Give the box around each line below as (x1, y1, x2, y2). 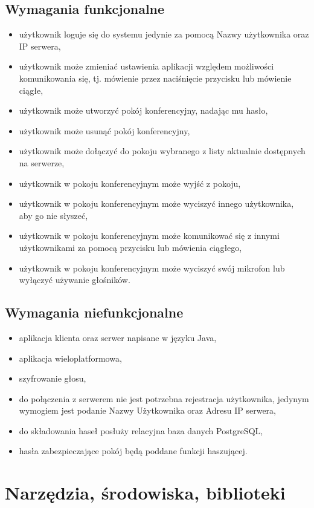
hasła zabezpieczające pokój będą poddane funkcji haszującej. (19, 444, 248, 457)
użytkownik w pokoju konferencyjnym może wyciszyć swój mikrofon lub (19, 261, 285, 274)
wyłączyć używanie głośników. (19, 273, 130, 286)
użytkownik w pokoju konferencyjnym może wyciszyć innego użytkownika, (19, 197, 294, 210)
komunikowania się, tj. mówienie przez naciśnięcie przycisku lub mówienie (19, 71, 292, 84)
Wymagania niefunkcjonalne (5, 303, 184, 322)
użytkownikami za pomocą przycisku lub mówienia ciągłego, (19, 241, 242, 253)
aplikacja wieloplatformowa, (19, 351, 122, 364)
